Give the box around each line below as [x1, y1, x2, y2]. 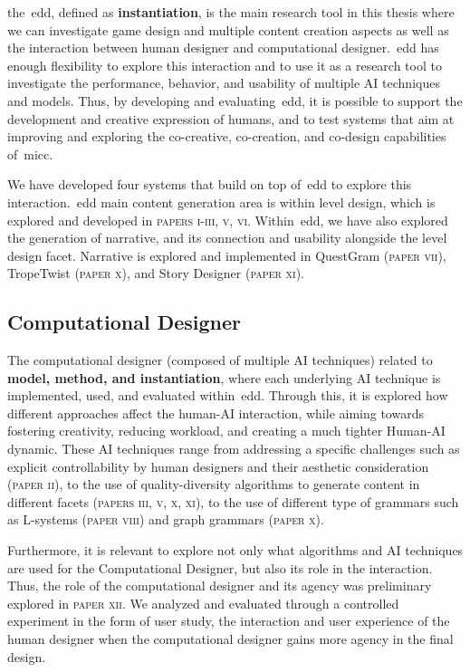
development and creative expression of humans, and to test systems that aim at [7, 109, 455, 128]
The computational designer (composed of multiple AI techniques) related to [7, 350, 433, 370]
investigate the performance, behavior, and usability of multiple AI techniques [7, 73, 440, 92]
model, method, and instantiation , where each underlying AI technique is [7, 368, 441, 387]
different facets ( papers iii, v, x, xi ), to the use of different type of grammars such [7, 492, 459, 511]
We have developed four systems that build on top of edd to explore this [7, 175, 412, 194]
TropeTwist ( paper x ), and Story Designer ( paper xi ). [7, 264, 304, 283]
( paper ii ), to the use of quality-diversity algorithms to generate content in [7, 475, 420, 494]
